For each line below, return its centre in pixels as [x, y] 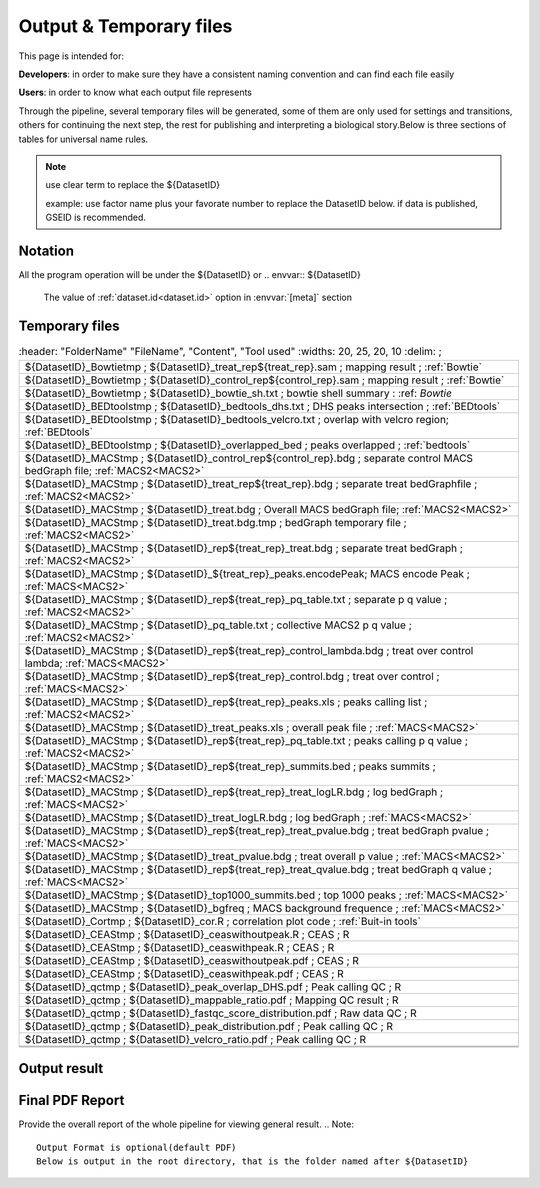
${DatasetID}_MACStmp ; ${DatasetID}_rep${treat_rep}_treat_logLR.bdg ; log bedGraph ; [234, 792]
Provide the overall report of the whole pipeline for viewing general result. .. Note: [186, 1124]
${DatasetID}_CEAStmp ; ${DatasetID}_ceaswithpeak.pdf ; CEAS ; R [184, 973]
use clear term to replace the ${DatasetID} [133, 185]
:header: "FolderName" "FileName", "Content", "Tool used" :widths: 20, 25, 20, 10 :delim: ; [230, 352]
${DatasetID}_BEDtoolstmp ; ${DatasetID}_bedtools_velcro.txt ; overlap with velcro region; [237, 419]
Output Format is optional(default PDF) [136, 1147]
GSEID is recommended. [96, 217]
